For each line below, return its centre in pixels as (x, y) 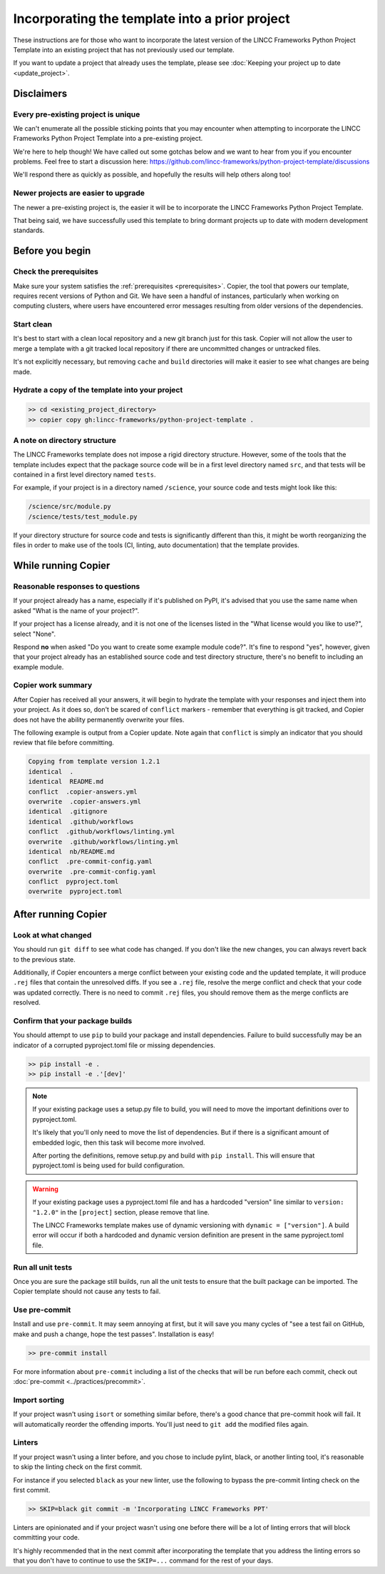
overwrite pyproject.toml (75, 892)
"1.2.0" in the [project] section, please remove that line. (121, 1212)
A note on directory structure (65, 440)
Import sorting (38, 1400)
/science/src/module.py (70, 507)
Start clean (33, 324)
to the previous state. (45, 959)
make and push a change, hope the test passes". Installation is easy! (113, 1334)
